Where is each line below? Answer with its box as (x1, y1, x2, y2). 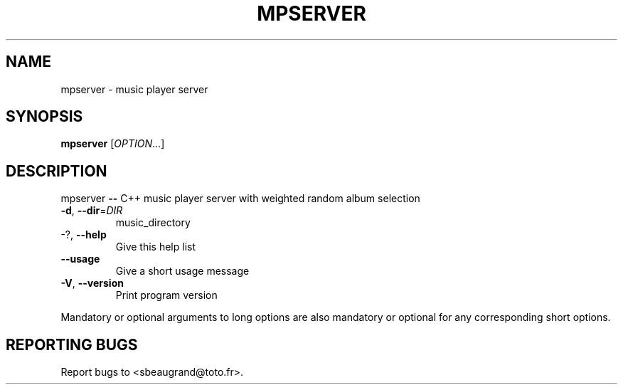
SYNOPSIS (6, 107, 83, 126)
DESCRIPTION (6, 162, 107, 180)
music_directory (115, 216, 191, 229)
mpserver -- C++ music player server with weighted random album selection (60, 192, 420, 205)
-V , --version (60, 277, 124, 290)
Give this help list (115, 241, 196, 253)
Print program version (115, 289, 218, 302)
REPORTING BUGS (6, 335, 138, 354)
